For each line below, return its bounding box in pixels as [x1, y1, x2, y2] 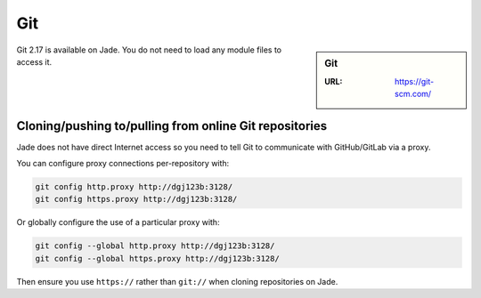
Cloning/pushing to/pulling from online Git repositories [16, 118, 328, 133]
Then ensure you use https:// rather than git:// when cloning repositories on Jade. [16, 276, 338, 286]
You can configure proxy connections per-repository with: [16, 158, 230, 169]
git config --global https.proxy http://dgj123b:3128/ [35, 254, 280, 263]
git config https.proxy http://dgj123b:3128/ [35, 194, 238, 205]
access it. [16, 56, 53, 67]
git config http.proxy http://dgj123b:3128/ [35, 182, 233, 192]
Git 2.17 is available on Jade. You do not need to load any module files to [16, 44, 282, 55]
